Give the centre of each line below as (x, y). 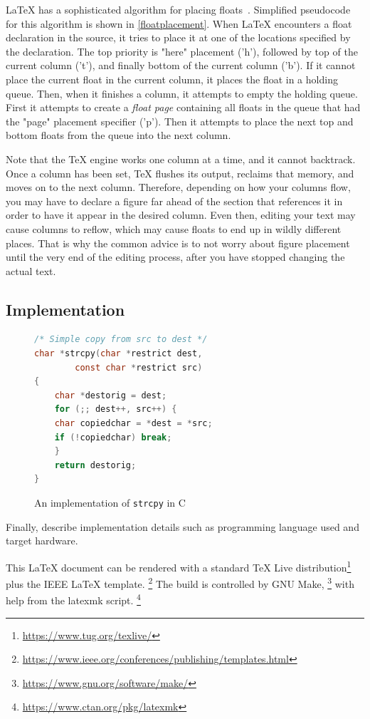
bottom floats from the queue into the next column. (118, 135)
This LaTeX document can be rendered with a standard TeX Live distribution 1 (179, 566)
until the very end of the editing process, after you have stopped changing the (175, 257)
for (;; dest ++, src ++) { (116, 409)
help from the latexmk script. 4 (73, 599)
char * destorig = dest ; (111, 395)
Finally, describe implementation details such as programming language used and (183, 526)
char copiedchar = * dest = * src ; (133, 424)
